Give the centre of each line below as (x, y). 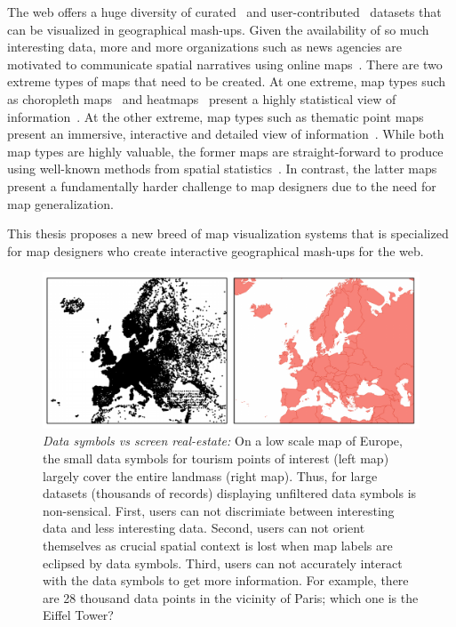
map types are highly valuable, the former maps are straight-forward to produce (225, 151)
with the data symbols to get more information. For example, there (226, 580)
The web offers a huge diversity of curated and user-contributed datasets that (224, 12)
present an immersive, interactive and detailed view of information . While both (226, 134)
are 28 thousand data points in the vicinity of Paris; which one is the (231, 597)
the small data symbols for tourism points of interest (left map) (216, 458)
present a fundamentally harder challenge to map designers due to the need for (222, 185)
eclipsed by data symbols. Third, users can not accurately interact (223, 563)
